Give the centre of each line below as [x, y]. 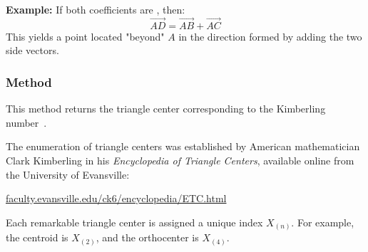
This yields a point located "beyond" [85, 36]
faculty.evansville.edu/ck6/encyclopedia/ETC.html [116, 198]
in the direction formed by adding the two [270, 36]
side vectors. [32, 50]
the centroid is [37, 237]
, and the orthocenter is [147, 237]
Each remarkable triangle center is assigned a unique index [134, 222]
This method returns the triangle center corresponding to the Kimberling [166, 109]
